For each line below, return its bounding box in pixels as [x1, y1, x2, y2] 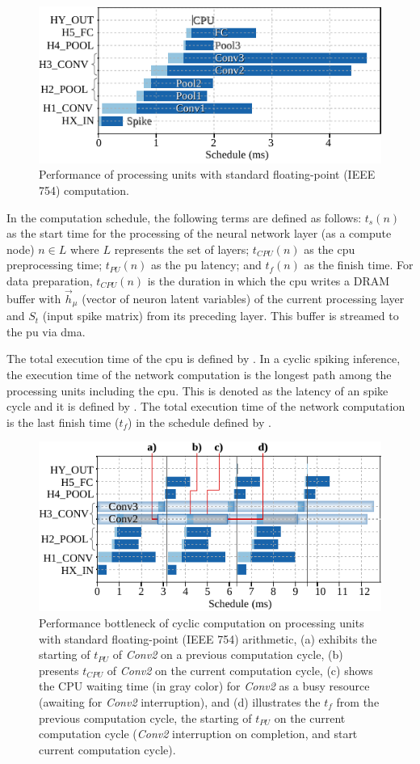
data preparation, [6, 272, 93, 289]
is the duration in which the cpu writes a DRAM [147, 272, 390, 289]
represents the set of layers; [114, 240, 250, 257]
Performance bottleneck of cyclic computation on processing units [39, 614, 364, 631]
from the [336, 693, 380, 710]
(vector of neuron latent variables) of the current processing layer [82, 289, 405, 306]
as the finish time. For [304, 256, 414, 273]
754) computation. [39, 182, 130, 199]
